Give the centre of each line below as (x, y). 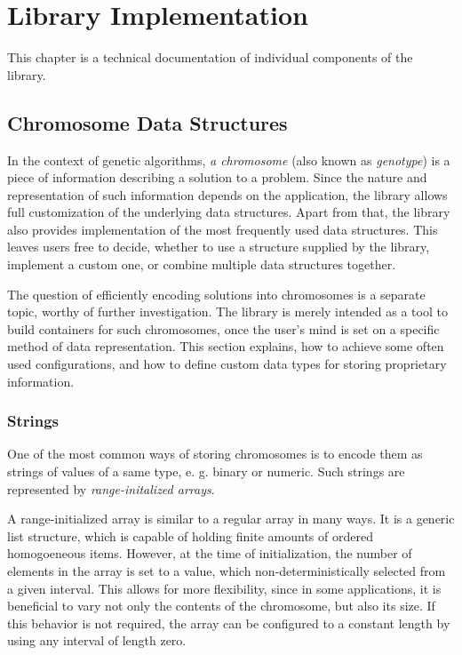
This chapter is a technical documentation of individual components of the (210, 57)
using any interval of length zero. (97, 640)
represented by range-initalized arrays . (111, 488)
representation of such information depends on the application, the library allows (227, 194)
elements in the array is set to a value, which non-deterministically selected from (227, 571)
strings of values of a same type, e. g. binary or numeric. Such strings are (206, 471)
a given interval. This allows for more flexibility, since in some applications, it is (224, 588)
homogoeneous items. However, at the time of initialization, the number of (210, 553)
